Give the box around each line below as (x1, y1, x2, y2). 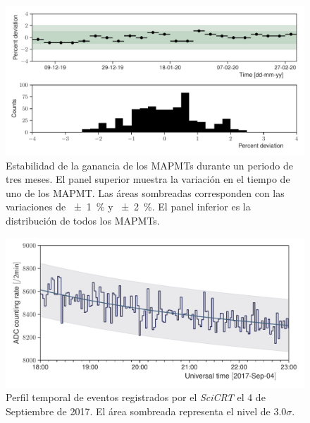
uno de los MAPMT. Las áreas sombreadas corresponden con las (6, 185, 285, 200)
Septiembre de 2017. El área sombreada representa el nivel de (6, 403, 271, 418)
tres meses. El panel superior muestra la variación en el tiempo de (6, 172, 290, 186)
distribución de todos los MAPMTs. (6, 213, 160, 227)
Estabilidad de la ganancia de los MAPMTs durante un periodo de (6, 157, 293, 172)
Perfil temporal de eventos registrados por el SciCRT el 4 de (6, 390, 266, 405)
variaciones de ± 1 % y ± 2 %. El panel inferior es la (6, 199, 251, 214)
